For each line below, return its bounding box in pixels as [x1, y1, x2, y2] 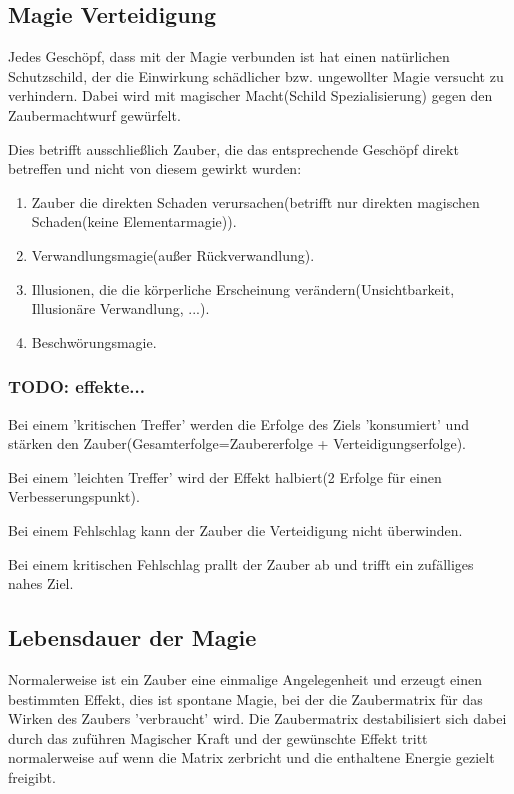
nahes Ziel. [8, 573, 74, 594]
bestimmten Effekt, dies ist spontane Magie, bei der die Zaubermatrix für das [8, 688, 483, 709]
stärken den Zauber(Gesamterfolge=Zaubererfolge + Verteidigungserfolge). [8, 433, 466, 454]
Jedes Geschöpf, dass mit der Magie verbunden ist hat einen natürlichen [8, 46, 450, 67]
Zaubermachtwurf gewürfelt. [8, 104, 181, 125]
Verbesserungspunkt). [8, 486, 140, 507]
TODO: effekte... [8, 374, 146, 399]
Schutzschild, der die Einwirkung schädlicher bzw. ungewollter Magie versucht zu [8, 65, 504, 86]
